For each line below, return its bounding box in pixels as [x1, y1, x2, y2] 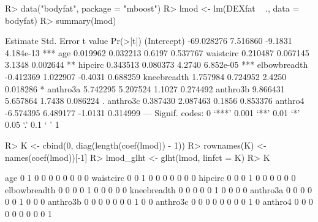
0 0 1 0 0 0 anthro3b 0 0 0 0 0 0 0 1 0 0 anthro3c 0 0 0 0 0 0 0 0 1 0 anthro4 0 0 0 [5, 195, 313, 208]
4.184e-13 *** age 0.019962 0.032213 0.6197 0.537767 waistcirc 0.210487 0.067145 [5, 46, 309, 59]
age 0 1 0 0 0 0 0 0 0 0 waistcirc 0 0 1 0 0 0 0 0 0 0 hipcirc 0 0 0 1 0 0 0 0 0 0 [5, 171, 296, 184]
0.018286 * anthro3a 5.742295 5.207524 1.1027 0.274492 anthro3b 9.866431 [5, 82, 285, 95]
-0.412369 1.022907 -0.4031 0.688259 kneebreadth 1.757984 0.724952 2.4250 [5, 70, 287, 83]
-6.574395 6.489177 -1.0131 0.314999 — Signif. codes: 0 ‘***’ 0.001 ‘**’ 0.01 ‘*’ [5, 106, 300, 119]
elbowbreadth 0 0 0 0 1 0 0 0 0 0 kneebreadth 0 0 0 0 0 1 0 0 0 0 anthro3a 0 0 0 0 [5, 183, 312, 196]
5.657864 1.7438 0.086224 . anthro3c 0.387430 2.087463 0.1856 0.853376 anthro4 [5, 94, 305, 107]
